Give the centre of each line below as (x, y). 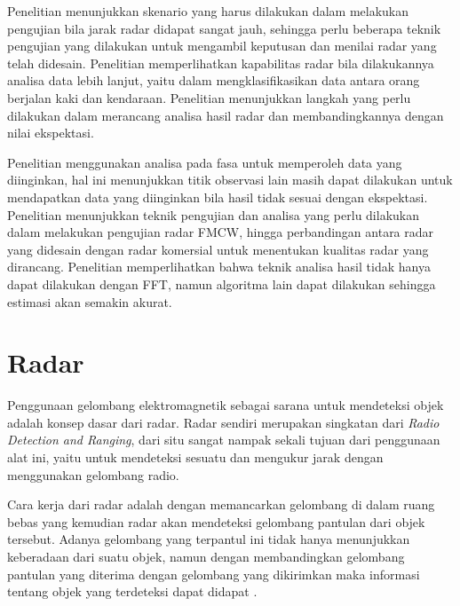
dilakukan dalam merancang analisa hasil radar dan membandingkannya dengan (226, 115)
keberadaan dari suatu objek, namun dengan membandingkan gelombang (206, 556)
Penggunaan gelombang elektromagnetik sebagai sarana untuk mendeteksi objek (226, 405)
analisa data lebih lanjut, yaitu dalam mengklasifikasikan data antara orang (214, 80)
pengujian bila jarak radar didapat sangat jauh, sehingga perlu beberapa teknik (224, 28)
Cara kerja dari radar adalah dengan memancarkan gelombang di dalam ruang (221, 504)
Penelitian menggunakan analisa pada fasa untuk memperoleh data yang (205, 162)
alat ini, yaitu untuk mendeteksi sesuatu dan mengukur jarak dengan (195, 457)
